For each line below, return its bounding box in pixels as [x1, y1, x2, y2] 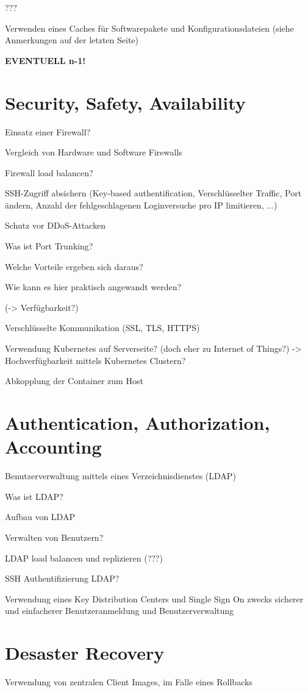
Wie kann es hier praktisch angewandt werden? [5, 280, 182, 293]
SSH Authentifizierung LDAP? [5, 572, 120, 585]
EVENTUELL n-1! [5, 54, 86, 66]
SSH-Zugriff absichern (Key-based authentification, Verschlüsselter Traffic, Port [5, 187, 302, 199]
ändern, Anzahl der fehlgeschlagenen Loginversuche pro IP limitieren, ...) [5, 198, 278, 211]
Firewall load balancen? [5, 166, 93, 179]
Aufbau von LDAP [5, 510, 75, 523]
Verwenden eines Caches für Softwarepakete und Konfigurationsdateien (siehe [5, 21, 294, 34]
